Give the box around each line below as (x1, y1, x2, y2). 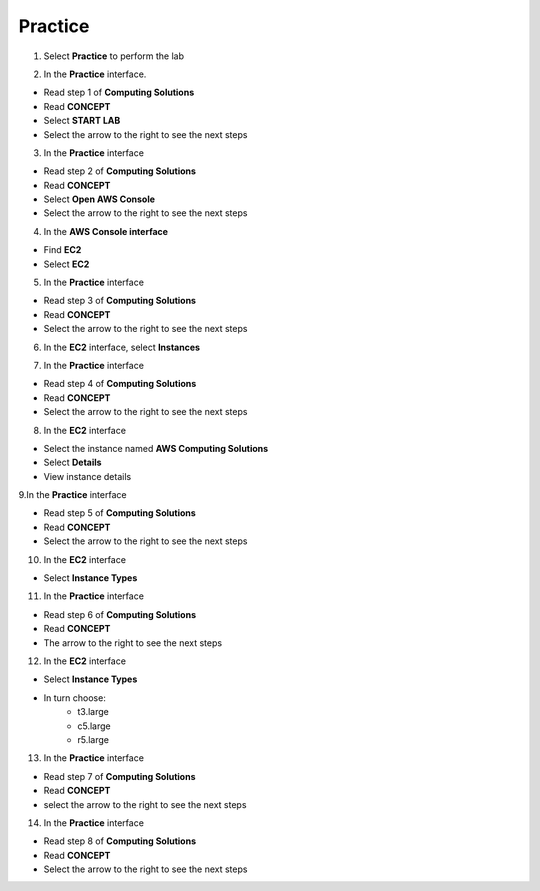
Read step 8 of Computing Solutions (43, 835, 197, 847)
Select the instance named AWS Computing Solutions (43, 442, 269, 454)
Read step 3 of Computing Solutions (43, 295, 197, 307)
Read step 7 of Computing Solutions (43, 770, 196, 782)
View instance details (43, 470, 132, 482)
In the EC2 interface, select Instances (43, 341, 200, 353)
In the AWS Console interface (43, 225, 169, 237)
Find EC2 (43, 244, 82, 256)
